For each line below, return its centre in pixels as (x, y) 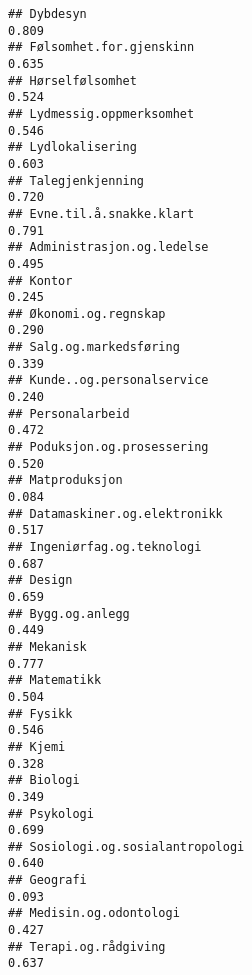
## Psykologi (51, 813)
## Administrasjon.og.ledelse (108, 247)
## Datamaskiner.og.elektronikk (115, 513)
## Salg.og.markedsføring (94, 347)
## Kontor (40, 280)
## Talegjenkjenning (76, 180)
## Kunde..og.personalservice (108, 380)
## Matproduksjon (65, 480)
